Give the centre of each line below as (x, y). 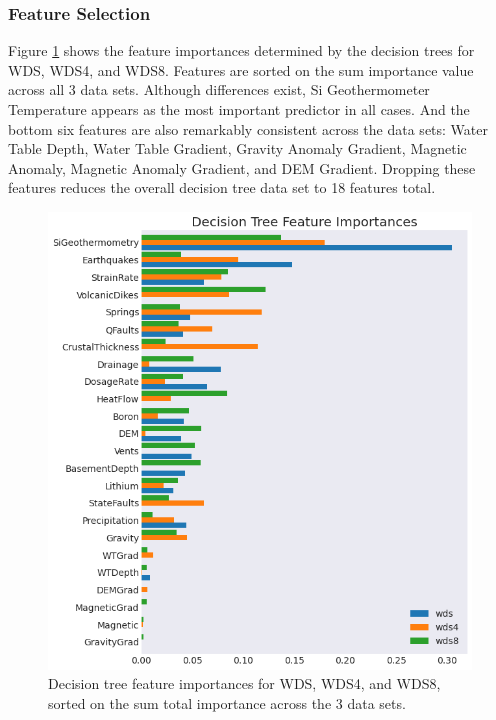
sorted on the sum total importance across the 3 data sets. (227, 702)
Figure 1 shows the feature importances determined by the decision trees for (241, 50)
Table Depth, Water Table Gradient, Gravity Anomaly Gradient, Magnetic (237, 148)
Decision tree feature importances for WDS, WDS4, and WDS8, (244, 683)
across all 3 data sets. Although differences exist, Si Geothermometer (219, 89)
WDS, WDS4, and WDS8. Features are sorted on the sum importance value (241, 69)
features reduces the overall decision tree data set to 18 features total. (222, 187)
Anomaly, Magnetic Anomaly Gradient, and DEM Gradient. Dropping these (242, 167)
